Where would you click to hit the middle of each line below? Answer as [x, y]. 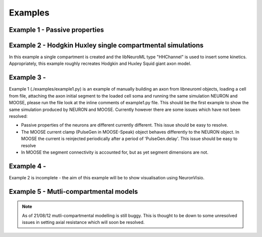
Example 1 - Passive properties [57, 30]
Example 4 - [27, 166]
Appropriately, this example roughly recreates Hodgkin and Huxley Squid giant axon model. [100, 63]
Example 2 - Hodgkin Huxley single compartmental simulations [106, 45]
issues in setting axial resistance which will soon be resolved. [83, 222]
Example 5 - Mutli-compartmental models [74, 191]
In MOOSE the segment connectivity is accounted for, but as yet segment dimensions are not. [115, 152]
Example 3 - [27, 78]
